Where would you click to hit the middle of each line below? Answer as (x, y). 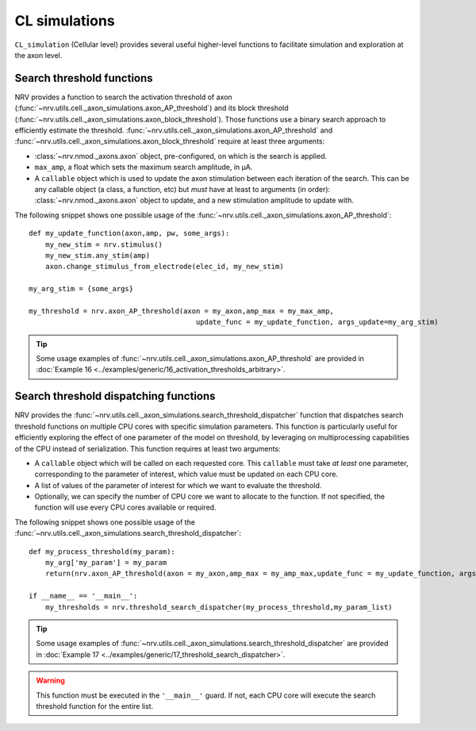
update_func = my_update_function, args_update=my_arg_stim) (317, 322)
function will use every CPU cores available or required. (125, 507)
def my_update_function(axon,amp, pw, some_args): (129, 233)
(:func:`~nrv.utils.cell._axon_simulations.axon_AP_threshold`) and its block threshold (152, 108)
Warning (50, 681)
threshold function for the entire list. (95, 706)
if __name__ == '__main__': (83, 596)
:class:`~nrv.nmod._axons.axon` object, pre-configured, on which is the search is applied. (181, 156)
